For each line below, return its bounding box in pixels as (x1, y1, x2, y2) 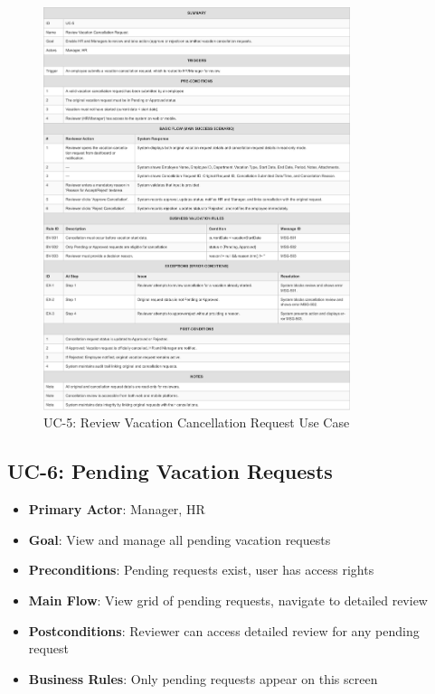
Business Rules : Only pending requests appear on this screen (28, 669, 378, 688)
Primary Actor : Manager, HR (28, 500, 205, 519)
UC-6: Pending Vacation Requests (7, 457, 333, 485)
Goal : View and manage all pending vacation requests (28, 530, 331, 549)
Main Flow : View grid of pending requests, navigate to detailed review (28, 591, 428, 610)
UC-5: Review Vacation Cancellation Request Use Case (43, 413, 350, 432)
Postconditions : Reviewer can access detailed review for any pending (28, 621, 420, 640)
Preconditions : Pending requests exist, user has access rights (28, 560, 374, 579)
